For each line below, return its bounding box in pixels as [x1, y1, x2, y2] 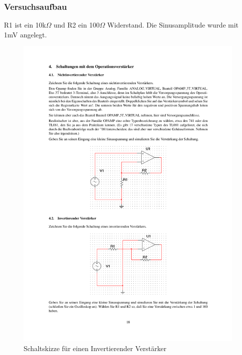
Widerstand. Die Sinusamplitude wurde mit [107, 20, 239, 30]
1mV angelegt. [4, 29, 47, 39]
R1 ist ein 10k [4, 20, 46, 30]
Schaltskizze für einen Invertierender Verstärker [24, 343, 167, 353]
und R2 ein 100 [53, 20, 100, 30]
